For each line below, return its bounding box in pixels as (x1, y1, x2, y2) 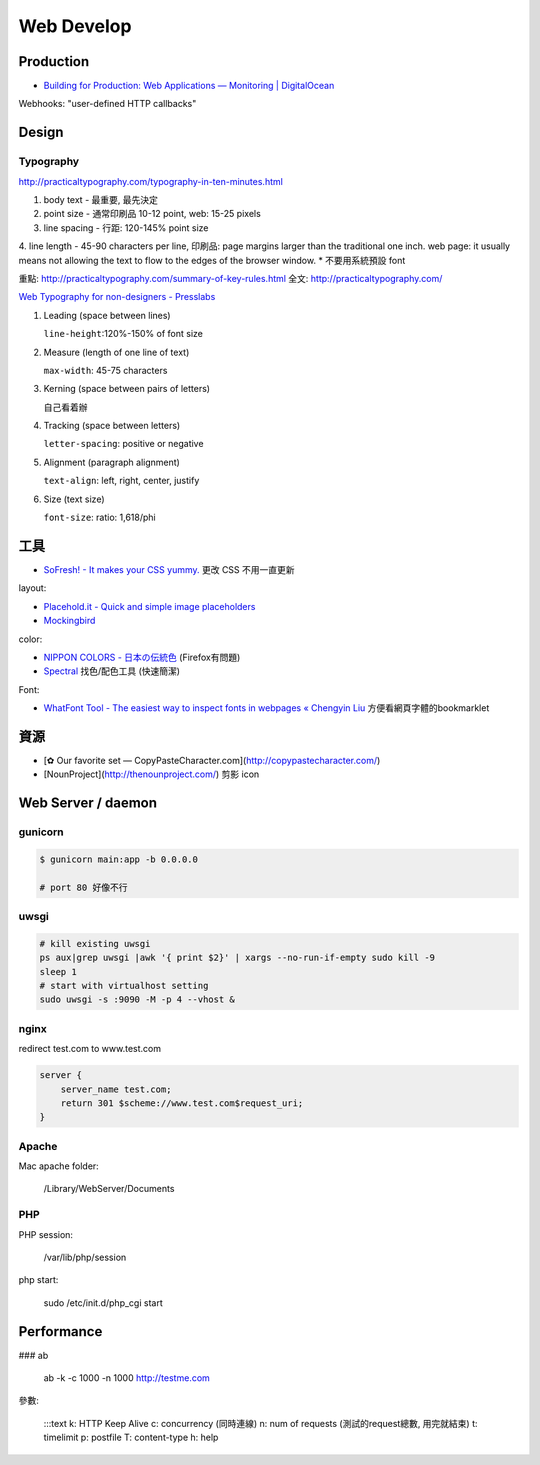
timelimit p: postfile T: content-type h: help (43, 1431, 219, 1444)
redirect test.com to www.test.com (18, 1043, 162, 1055)
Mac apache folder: (18, 1160, 99, 1172)
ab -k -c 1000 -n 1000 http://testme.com (43, 1372, 210, 1384)
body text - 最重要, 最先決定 (43, 194, 159, 205)
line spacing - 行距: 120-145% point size (43, 221, 209, 234)
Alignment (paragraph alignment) (43, 456, 180, 468)
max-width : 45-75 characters (43, 364, 168, 376)
